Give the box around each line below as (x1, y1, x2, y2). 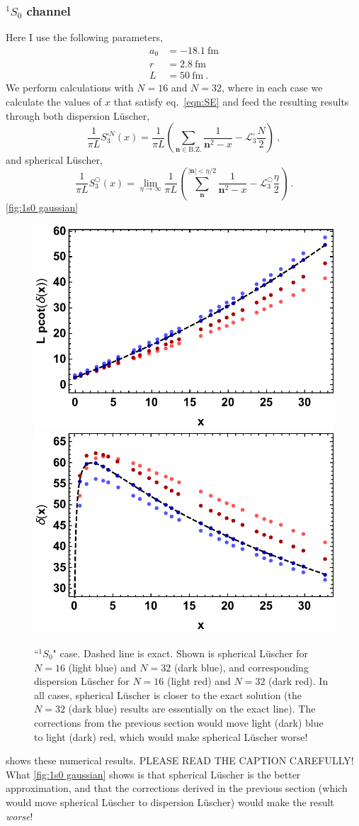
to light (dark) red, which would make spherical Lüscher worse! (34, 729, 308, 744)
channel (26, 1, 71, 19)
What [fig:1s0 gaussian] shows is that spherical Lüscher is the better (6, 766, 301, 781)
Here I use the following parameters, (6, 30, 163, 45)
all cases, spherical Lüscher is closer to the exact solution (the (34, 687, 302, 702)
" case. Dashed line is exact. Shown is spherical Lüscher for (52, 645, 309, 660)
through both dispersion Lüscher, (6, 108, 150, 123)
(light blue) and (68, 659, 137, 674)
